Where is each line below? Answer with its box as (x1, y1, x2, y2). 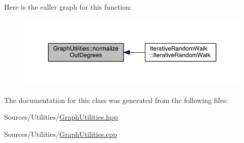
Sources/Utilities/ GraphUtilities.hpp (4, 112, 118, 122)
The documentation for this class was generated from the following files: (4, 94, 228, 105)
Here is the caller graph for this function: (4, 2, 132, 12)
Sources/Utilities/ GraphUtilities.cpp (4, 128, 117, 139)
